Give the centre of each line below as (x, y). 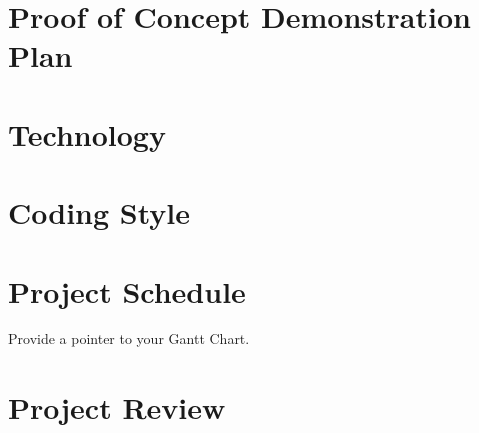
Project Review (117, 407)
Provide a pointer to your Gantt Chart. (129, 338)
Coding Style (99, 212)
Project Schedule (127, 290)
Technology (87, 133)
